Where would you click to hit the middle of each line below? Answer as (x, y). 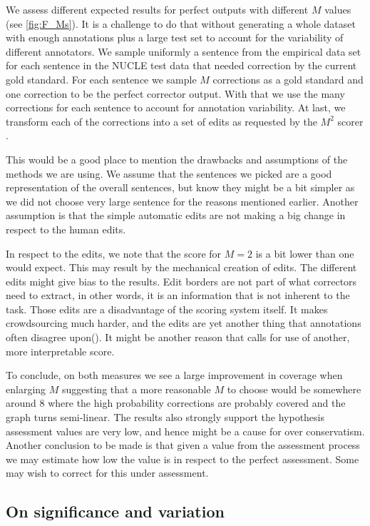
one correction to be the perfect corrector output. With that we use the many (175, 93)
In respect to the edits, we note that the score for (114, 253)
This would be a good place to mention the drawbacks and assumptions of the (177, 159)
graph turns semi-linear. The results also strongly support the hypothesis (165, 417)
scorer (350, 121)
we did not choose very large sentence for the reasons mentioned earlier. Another (182, 201)
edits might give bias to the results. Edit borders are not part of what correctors (181, 281)
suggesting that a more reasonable (136, 389)
